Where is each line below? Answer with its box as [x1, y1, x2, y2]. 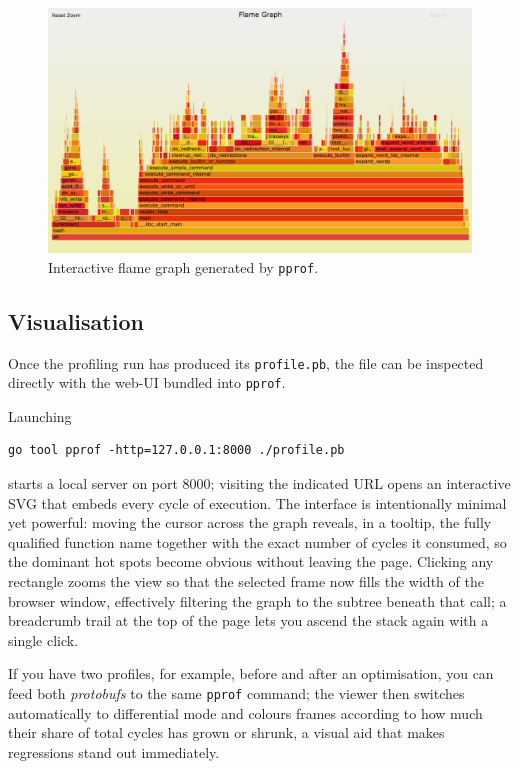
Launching [8, 405, 72, 426]
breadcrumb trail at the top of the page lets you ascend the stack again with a [8, 610, 489, 631]
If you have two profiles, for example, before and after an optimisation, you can [8, 663, 494, 684]
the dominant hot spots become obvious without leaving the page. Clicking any [8, 551, 494, 572]
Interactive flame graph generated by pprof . [48, 256, 319, 277]
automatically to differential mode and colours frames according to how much [8, 702, 483, 723]
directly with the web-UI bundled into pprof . [8, 372, 286, 393]
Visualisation [8, 305, 144, 336]
